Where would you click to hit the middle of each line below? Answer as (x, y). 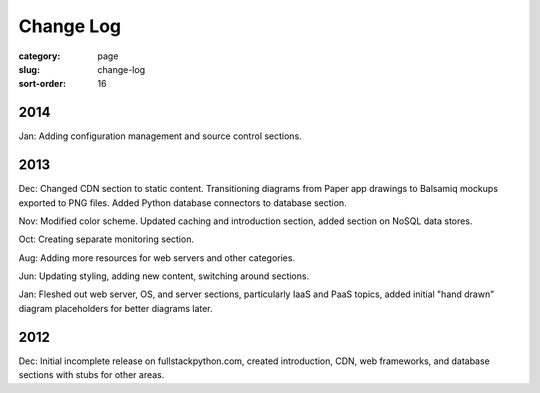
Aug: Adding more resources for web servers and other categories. (156, 257)
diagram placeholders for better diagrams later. (116, 308)
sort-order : (42, 84)
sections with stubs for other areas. (91, 375)
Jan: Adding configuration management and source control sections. (160, 136)
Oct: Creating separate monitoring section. (106, 239)
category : (39, 56)
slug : (29, 69)
